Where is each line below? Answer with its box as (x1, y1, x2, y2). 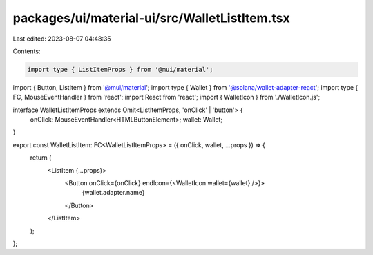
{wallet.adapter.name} (82, 189, 145, 197)
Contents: (12, 47, 41, 55)
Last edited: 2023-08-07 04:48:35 (12, 35, 111, 43)
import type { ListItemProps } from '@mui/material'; (27, 66, 213, 73)
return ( (30, 153, 52, 162)
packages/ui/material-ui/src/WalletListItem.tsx (12, 10, 290, 26)
